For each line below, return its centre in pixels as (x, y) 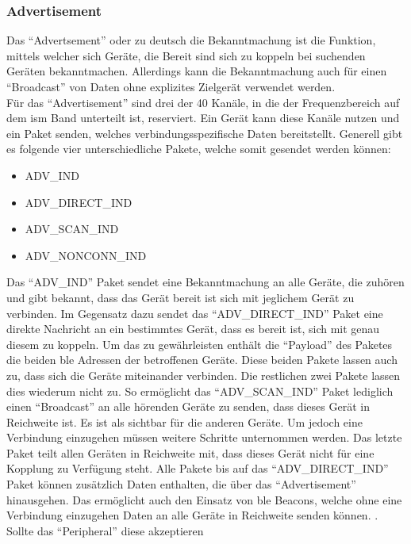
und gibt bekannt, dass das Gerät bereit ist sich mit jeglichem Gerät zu (181, 297)
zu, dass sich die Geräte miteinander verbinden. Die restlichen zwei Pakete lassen (204, 375)
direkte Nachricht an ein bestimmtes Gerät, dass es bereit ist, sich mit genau (193, 329)
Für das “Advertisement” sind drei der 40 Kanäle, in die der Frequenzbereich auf (203, 102)
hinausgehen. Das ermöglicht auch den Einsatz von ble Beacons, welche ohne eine (204, 499)
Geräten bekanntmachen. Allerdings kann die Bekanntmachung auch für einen (197, 71)
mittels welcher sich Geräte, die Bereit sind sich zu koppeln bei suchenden (186, 55)
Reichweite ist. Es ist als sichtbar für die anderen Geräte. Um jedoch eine (184, 421)
